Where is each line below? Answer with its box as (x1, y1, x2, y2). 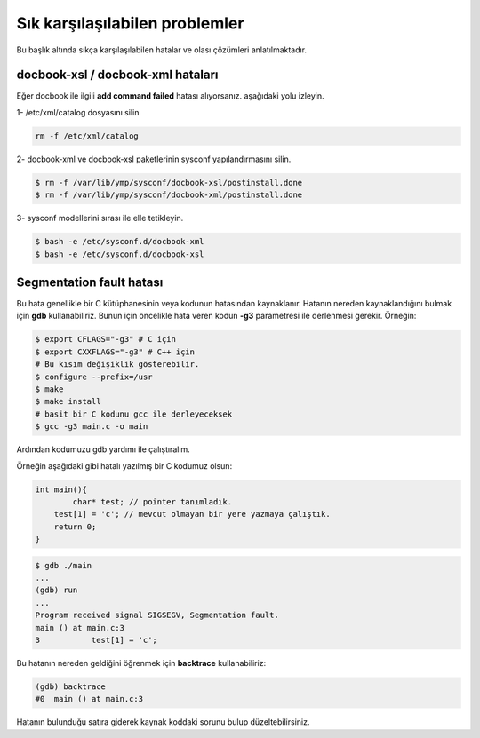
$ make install (35, 396, 101, 407)
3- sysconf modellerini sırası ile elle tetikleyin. (16, 213, 184, 224)
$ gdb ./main (35, 560, 92, 570)
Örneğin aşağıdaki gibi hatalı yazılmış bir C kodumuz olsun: (16, 460, 233, 471)
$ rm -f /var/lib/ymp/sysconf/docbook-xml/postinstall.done (35, 190, 303, 200)
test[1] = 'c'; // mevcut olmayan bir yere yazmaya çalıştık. (53, 509, 331, 520)
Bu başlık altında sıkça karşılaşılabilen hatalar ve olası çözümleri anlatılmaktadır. (16, 44, 307, 55)
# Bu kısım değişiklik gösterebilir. (35, 360, 200, 369)
